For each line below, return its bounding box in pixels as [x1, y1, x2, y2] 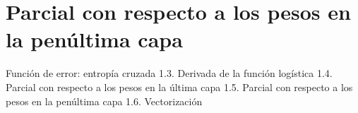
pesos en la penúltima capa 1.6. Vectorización [6, 93, 203, 108]
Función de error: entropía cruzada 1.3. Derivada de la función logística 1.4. [6, 66, 333, 81]
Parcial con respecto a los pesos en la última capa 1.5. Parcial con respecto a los [6, 79, 353, 94]
